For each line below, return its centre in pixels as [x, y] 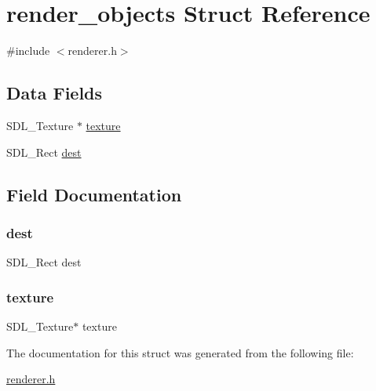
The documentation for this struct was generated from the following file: [180, 352]
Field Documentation [94, 194]
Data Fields [55, 93]
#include [28, 51]
